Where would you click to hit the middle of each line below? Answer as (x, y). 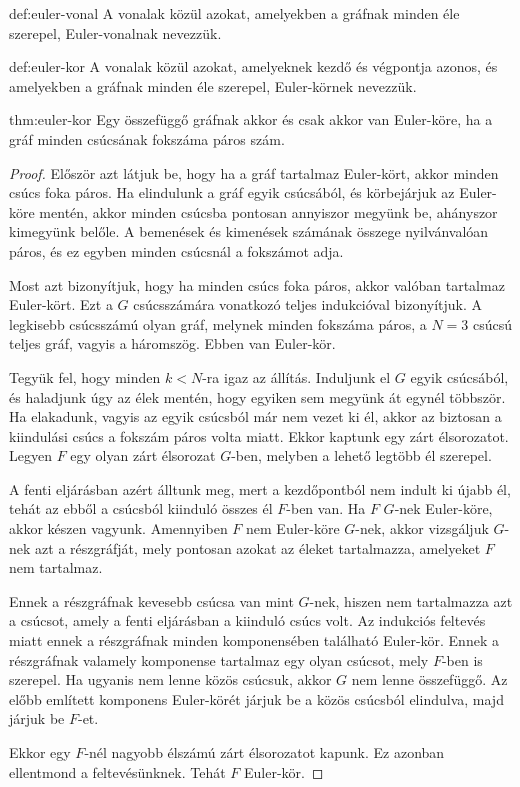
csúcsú (493, 323)
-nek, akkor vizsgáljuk (422, 528)
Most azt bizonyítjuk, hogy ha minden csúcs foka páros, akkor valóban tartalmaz (257, 284)
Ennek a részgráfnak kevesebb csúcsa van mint (151, 600)
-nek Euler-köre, (443, 508)
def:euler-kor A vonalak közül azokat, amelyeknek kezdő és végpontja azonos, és (253, 66)
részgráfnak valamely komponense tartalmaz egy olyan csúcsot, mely (219, 659)
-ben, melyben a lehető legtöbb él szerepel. (361, 455)
